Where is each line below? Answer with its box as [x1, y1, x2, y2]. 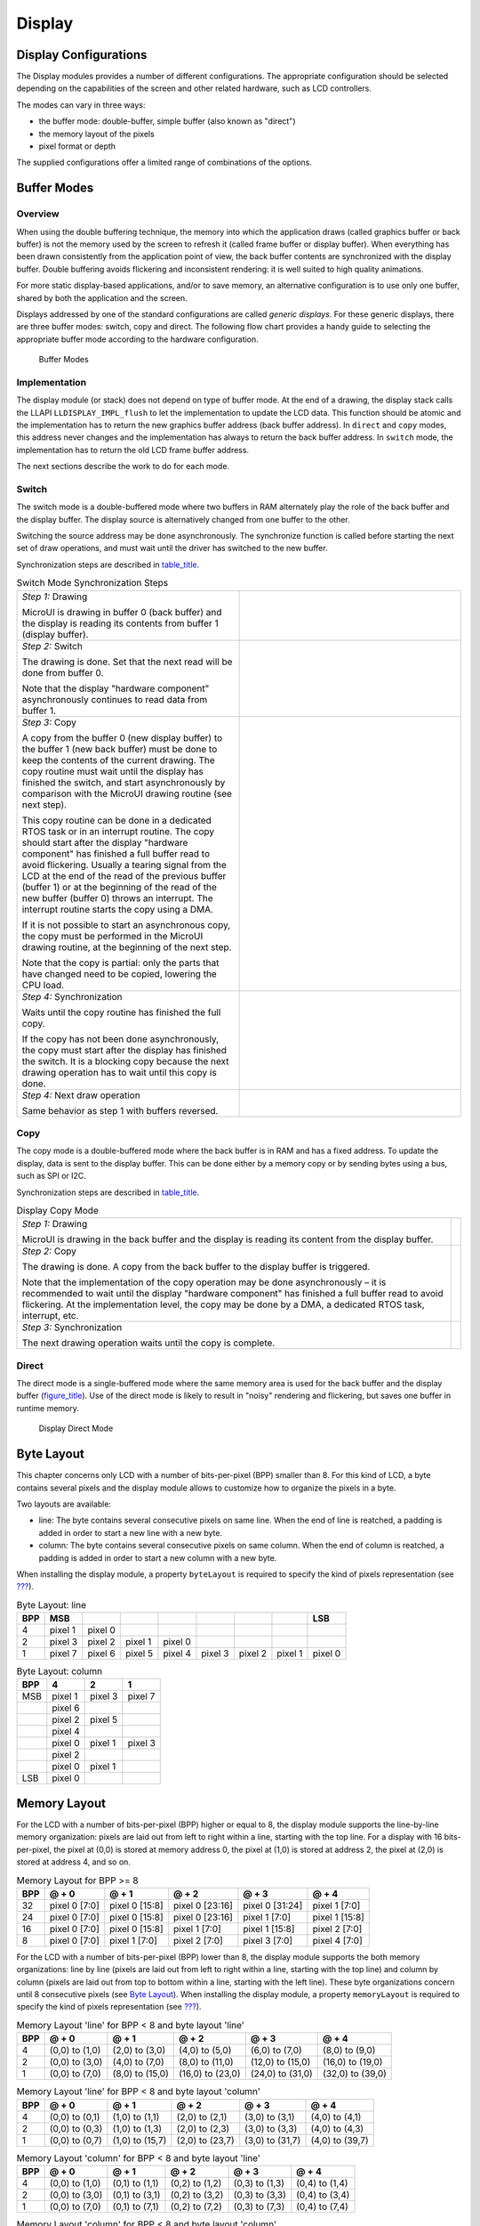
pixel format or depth [38, 141, 116, 151]
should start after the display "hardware [21, 836, 188, 849]
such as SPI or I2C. [16, 1171, 86, 1182]
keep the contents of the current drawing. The [21, 753, 215, 766]
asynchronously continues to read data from [21, 693, 208, 705]
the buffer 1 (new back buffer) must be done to [21, 743, 218, 755]
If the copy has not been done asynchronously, [21, 1033, 220, 1045]
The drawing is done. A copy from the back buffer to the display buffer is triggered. [21, 1261, 371, 1273]
